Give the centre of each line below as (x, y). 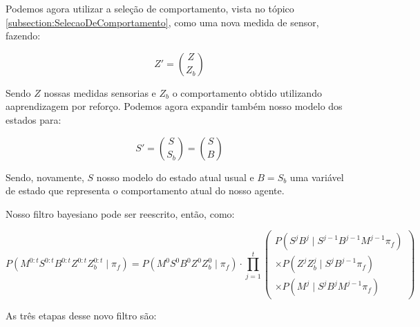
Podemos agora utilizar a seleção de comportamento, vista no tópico (150, 8)
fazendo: (23, 36)
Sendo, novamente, (45, 177)
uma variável (317, 177)
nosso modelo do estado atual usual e (175, 177)
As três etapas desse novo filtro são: (81, 315)
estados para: (34, 119)
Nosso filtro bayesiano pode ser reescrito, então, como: (120, 213)
